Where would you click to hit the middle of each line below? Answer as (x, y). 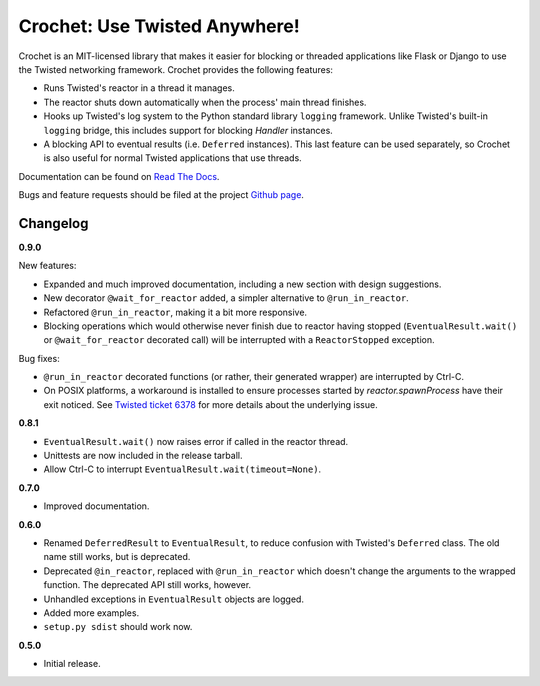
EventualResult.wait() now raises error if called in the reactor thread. (196, 441)
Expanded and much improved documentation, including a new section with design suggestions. (242, 284)
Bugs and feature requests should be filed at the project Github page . (161, 195)
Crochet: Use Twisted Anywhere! (159, 26)
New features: (47, 266)
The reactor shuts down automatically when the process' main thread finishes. (205, 102)
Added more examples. (91, 612)
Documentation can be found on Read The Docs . (119, 176)
